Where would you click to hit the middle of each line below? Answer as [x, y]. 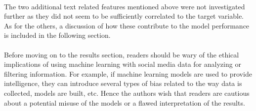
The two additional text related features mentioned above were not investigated [125, 6]
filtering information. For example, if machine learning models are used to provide [128, 73]
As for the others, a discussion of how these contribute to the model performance [127, 25]
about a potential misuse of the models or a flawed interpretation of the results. [125, 102]
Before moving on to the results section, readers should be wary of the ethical [122, 54]
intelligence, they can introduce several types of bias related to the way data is [123, 83]
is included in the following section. [57, 35]
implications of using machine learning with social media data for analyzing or [123, 64]
